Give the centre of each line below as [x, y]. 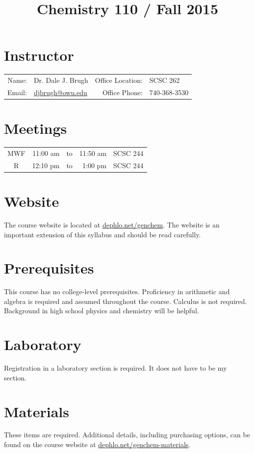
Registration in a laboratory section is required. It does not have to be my [115, 368]
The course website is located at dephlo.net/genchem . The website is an [112, 224]
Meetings [36, 128]
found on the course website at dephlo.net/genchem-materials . [97, 444]
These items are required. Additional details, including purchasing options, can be [127, 435]
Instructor [39, 55]
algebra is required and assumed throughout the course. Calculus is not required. [126, 301]
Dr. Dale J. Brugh [61, 80]
